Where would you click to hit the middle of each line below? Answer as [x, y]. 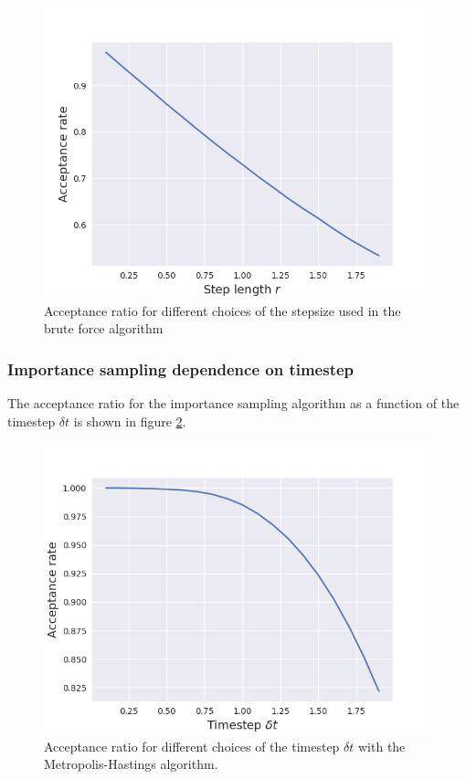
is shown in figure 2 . [130, 421]
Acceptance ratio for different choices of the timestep [192, 746]
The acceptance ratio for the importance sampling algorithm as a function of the [233, 403]
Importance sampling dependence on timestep [181, 368]
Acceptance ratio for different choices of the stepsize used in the [222, 310]
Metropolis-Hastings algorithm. [131, 764]
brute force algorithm [104, 328]
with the [381, 746]
